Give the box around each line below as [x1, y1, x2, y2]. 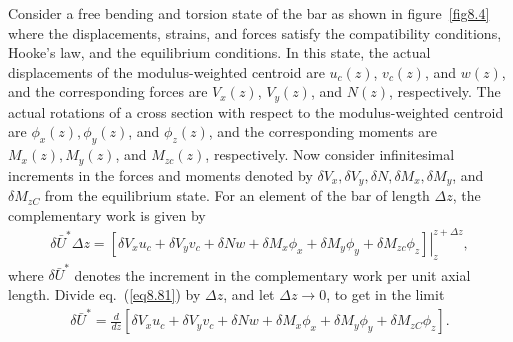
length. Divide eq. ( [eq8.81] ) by [8, 283, 201, 304]
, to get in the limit [326, 283, 445, 304]
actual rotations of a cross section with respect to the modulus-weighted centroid [8, 101, 504, 122]
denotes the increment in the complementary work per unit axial [74, 264, 471, 285]
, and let [223, 283, 275, 304]
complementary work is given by [8, 204, 206, 225]
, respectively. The [388, 81, 501, 102]
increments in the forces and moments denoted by [8, 164, 313, 185]
